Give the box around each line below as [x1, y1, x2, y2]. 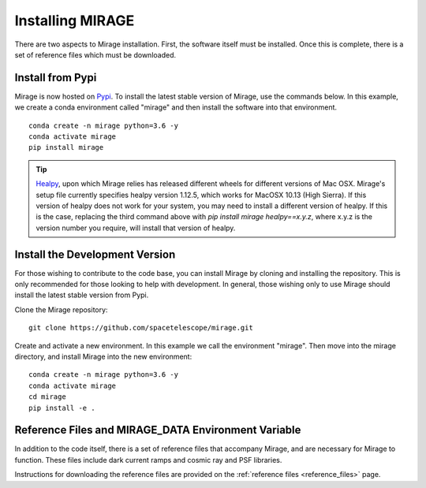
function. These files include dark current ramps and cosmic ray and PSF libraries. [14, 455, 282, 464]
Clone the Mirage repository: [14, 304, 108, 315]
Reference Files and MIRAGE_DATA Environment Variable [14, 423, 301, 437]
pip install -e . [28, 403, 95, 412]
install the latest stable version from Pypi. [14, 290, 149, 300]
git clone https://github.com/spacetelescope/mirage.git [28, 323, 254, 333]
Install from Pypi [14, 71, 97, 84]
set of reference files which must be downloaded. [14, 50, 177, 59]
